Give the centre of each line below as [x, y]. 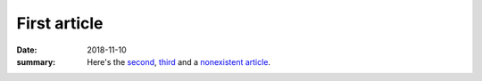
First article [60, 23]
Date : [27, 50]
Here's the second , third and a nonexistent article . [179, 61]
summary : [36, 61]
